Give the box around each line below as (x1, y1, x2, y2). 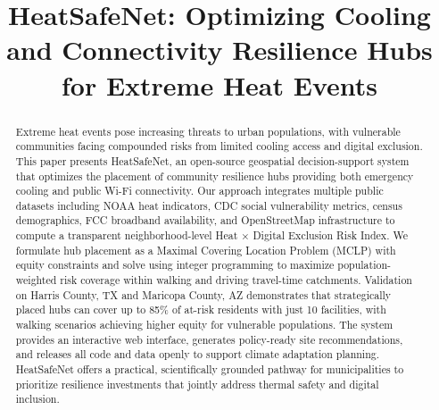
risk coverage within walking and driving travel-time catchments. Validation (60, 272, 412, 288)
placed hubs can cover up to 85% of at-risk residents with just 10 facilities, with (15, 302, 386, 317)
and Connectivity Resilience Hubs (6, 31, 433, 68)
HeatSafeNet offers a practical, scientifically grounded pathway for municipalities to (15, 362, 404, 377)
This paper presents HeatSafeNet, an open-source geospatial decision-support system (15, 153, 410, 168)
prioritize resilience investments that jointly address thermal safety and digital (15, 376, 379, 391)
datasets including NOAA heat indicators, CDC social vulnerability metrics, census (15, 197, 402, 213)
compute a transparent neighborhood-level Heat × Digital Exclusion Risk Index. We (15, 228, 408, 243)
